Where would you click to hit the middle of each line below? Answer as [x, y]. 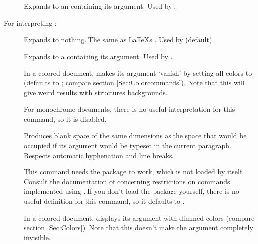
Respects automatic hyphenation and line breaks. [99, 155]
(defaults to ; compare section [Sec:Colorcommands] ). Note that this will [134, 82]
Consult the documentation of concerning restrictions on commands [127, 181]
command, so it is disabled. [65, 119]
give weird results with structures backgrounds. [96, 92]
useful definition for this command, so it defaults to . [104, 201]
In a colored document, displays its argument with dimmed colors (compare [139, 217]
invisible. [37, 237]
